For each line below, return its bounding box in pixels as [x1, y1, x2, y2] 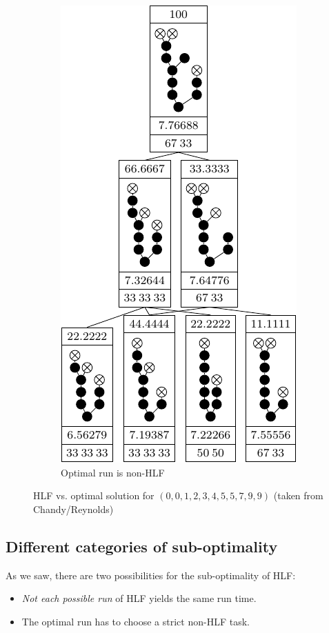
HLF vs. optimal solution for [33, 488, 154, 503]
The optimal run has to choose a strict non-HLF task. [21, 614, 250, 628]
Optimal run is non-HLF [61, 465, 165, 479]
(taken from [273, 488, 323, 503]
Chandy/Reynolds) [33, 501, 114, 516]
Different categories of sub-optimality [6, 535, 278, 556]
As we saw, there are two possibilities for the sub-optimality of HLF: [6, 567, 296, 582]
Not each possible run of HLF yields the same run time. [21, 591, 257, 605]
